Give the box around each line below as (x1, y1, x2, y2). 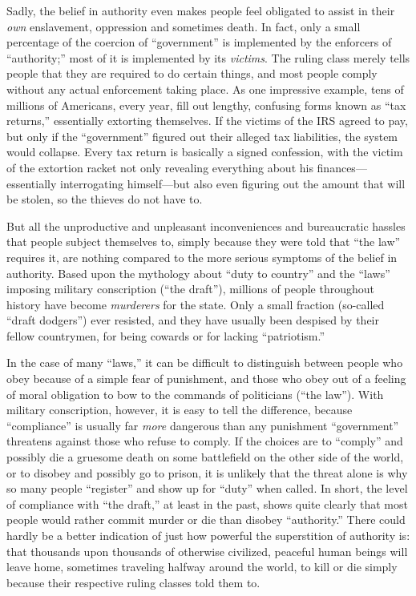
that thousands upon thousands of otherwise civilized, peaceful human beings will (6, 542, 408, 559)
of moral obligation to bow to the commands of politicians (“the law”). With (6, 385, 384, 402)
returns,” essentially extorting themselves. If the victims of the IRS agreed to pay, (6, 112, 408, 129)
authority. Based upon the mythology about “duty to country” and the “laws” (6, 264, 390, 281)
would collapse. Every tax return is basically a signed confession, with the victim (6, 143, 403, 160)
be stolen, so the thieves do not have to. (6, 191, 203, 207)
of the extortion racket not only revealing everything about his (6, 159, 313, 175)
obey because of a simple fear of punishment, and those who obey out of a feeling (6, 370, 406, 387)
